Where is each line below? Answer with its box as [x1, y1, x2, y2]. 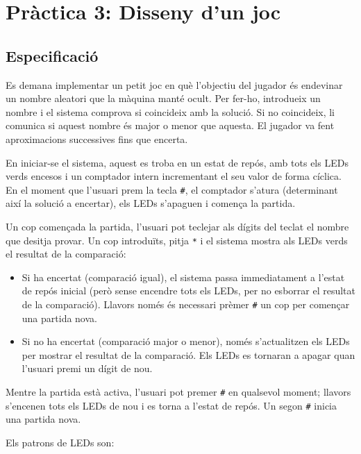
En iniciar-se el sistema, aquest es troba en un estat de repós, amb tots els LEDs [6, 155, 349, 169]
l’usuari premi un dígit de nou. [22, 361, 153, 376]
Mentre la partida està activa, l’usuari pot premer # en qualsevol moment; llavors [6, 385, 351, 399]
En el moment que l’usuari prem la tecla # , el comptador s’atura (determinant [6, 182, 338, 196]
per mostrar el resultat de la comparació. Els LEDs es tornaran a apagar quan [22, 347, 355, 362]
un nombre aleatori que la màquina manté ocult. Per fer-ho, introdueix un [6, 91, 321, 106]
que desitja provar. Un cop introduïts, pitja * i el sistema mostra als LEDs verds [6, 233, 348, 247]
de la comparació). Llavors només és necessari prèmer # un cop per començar [22, 297, 350, 312]
